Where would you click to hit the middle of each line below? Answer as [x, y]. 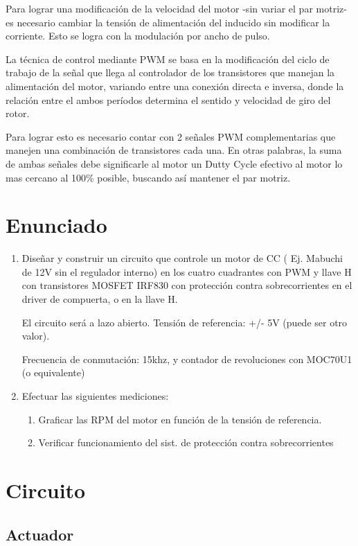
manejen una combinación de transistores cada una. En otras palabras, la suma [174, 150]
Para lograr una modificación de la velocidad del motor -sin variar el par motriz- [176, 8]
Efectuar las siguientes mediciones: [95, 396]
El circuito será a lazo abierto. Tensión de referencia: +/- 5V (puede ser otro [185, 322]
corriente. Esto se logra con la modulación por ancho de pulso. [138, 36]
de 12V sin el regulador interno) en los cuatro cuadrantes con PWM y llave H [187, 271]
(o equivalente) [53, 372]
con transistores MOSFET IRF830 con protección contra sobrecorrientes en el [187, 285]
